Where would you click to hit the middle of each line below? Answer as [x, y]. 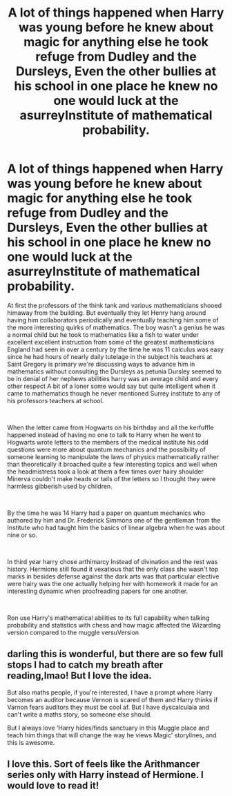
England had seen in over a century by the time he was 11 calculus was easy [116, 349]
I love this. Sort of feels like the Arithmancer [104, 764]
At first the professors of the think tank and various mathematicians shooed [115, 305]
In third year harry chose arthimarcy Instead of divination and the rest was [113, 561]
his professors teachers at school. [56, 400]
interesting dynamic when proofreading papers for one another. [98, 591]
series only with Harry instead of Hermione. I [105, 775]
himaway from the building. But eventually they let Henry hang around [107, 313]
